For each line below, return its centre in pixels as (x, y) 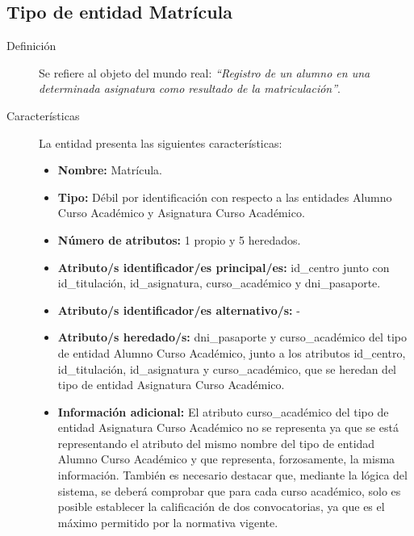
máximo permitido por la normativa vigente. (168, 522)
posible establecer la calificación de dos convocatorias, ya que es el (221, 507)
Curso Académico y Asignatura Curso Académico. (181, 213)
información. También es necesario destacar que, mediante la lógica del (232, 475)
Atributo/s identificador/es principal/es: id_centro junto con (224, 267)
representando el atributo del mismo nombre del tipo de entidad (216, 443)
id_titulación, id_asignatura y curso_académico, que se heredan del (227, 368)
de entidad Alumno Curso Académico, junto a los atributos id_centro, (232, 352)
